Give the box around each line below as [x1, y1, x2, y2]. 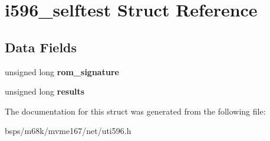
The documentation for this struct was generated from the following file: [5, 105, 266, 117]
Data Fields [5, 38, 77, 56]
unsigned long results [5, 85, 85, 98]
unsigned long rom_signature [5, 65, 119, 78]
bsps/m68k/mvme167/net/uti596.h [5, 125, 131, 137]
